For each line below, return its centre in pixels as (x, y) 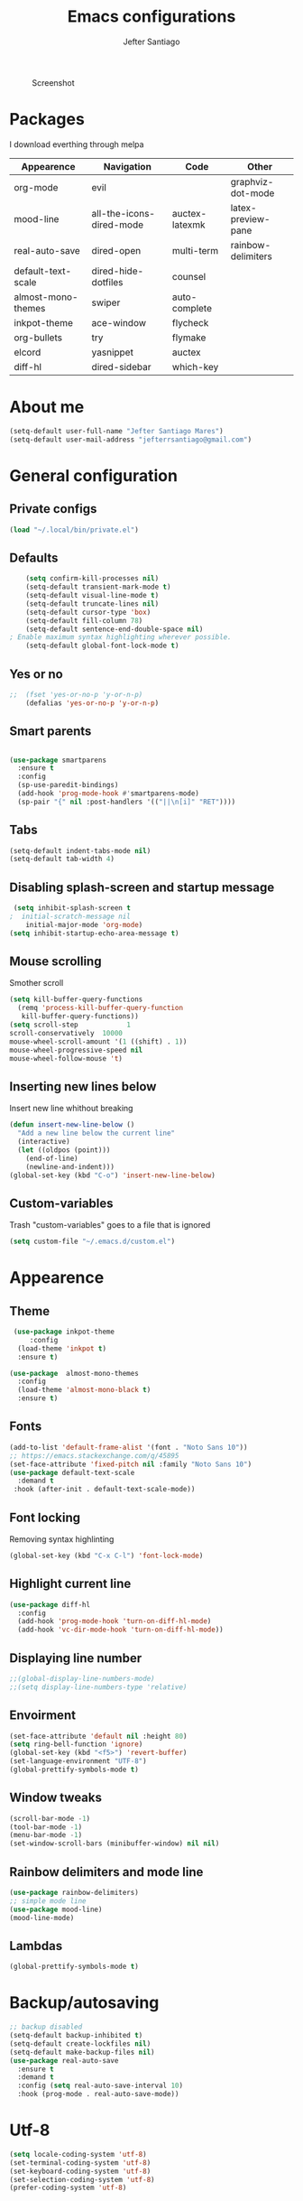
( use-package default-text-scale (72, 1472)
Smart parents (50, 732)
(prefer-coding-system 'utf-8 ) (68, 2188)
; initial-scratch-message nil (70, 916)
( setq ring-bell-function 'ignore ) (76, 1744)
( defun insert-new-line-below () (72, 1125)
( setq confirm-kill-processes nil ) (92, 579)
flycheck (190, 322)
